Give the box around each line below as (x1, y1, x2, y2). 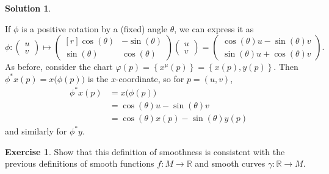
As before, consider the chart (5, 60, 113, 73)
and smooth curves (195, 157, 266, 170)
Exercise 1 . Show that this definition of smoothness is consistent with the (5, 145, 285, 158)
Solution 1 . (5, 2, 51, 14)
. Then (273, 60, 298, 73)
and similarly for (5, 124, 67, 137)
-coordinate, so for (115, 72, 184, 85)
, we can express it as (174, 22, 254, 35)
